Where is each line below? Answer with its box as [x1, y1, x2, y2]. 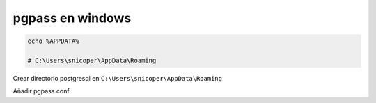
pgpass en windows [13, 10, 132, 26]
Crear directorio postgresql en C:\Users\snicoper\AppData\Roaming [13, 74, 223, 82]
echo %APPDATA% [27, 37, 79, 45]
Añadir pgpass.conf [13, 87, 70, 95]
